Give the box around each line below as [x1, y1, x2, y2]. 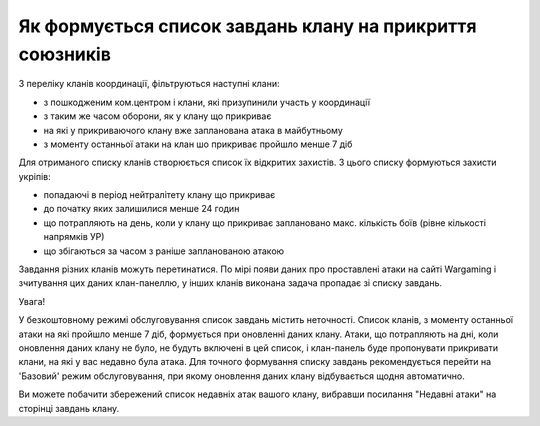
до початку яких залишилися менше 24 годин [43, 203, 240, 215]
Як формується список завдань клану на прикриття [18, 15, 477, 37]
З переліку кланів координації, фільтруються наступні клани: [18, 78, 280, 90]
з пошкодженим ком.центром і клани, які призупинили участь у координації [43, 96, 370, 108]
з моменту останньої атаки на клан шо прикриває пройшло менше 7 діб [43, 138, 353, 150]
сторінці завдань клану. [18, 402, 120, 414]
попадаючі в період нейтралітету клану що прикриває [43, 189, 276, 201]
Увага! [18, 295, 46, 307]
